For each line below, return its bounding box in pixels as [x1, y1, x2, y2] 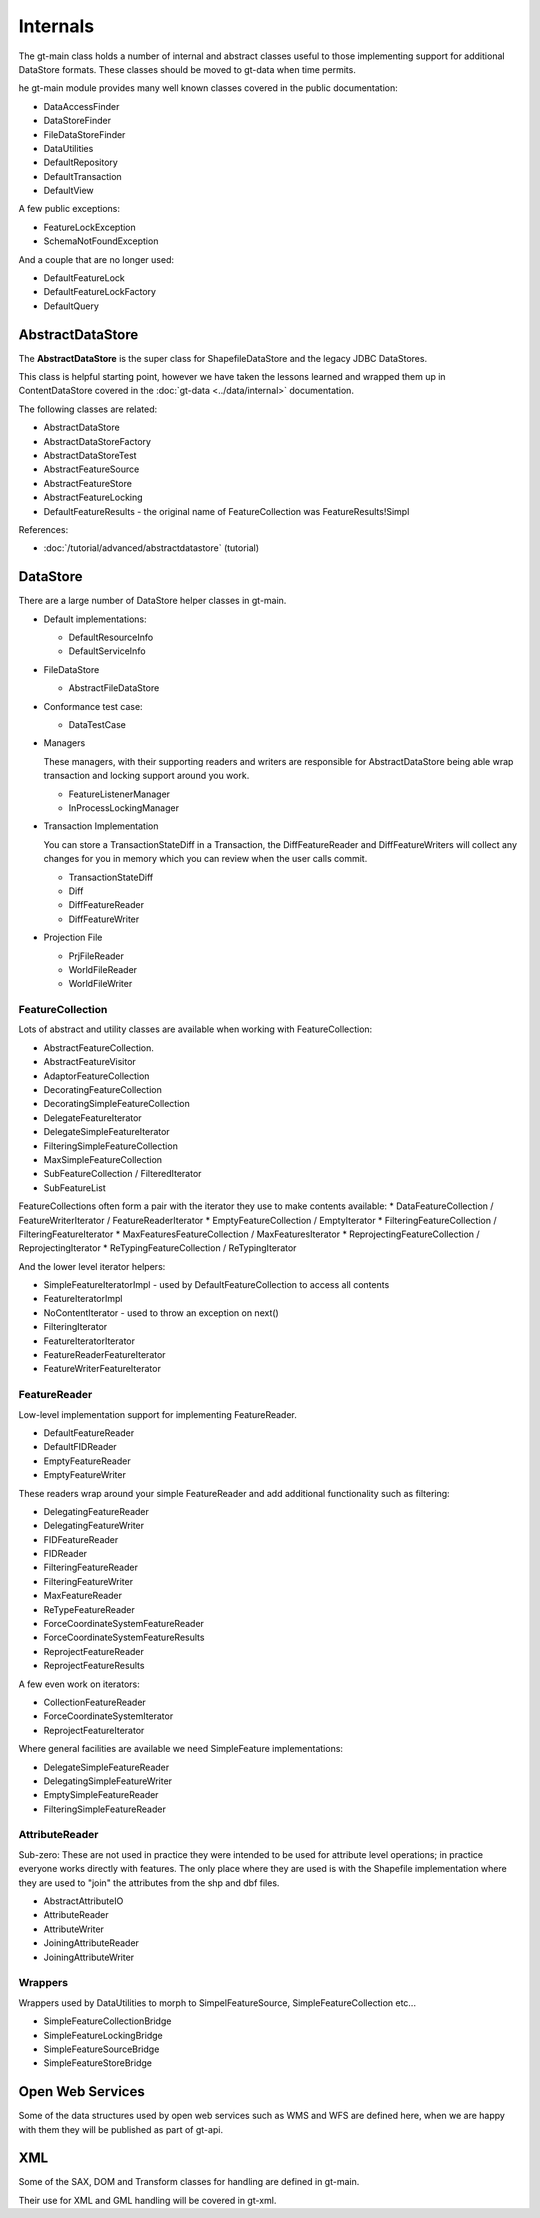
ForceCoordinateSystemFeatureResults [43, 1631, 205, 1644]
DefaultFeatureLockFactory [43, 286, 157, 298]
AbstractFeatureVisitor [43, 1056, 137, 1068]
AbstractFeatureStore [43, 477, 132, 489]
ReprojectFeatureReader [43, 1645, 145, 1657]
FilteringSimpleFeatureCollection [43, 1140, 179, 1152]
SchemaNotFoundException [43, 235, 159, 247]
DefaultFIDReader [43, 1441, 117, 1453]
